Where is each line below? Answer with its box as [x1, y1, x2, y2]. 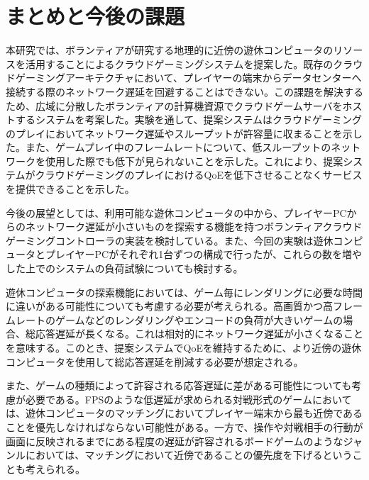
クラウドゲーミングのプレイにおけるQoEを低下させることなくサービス [35, 167, 363, 182]
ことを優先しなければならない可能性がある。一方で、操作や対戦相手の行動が [6, 419, 363, 434]
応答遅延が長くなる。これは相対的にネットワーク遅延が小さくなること [35, 326, 363, 341]
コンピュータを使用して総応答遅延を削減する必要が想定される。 [6, 354, 304, 369]
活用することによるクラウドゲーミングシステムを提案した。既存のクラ [25, 56, 353, 71]
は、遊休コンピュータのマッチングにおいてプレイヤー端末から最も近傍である [6, 406, 363, 420]
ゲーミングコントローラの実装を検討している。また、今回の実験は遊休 [6, 233, 334, 247]
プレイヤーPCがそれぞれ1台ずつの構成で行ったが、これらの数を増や [45, 247, 362, 262]
